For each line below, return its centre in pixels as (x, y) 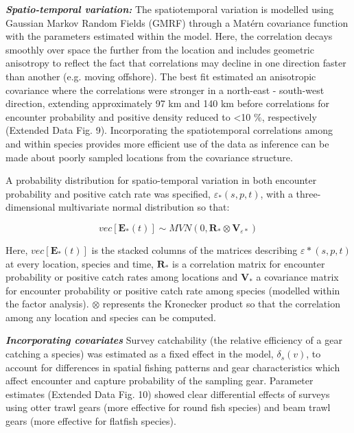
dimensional (31, 207)
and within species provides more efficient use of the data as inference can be (167, 143)
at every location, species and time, (80, 263)
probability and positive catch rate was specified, (108, 193)
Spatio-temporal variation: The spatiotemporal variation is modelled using (170, 9)
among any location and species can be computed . (111, 317)
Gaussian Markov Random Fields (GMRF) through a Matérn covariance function (177, 22)
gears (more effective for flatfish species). (91, 421)
